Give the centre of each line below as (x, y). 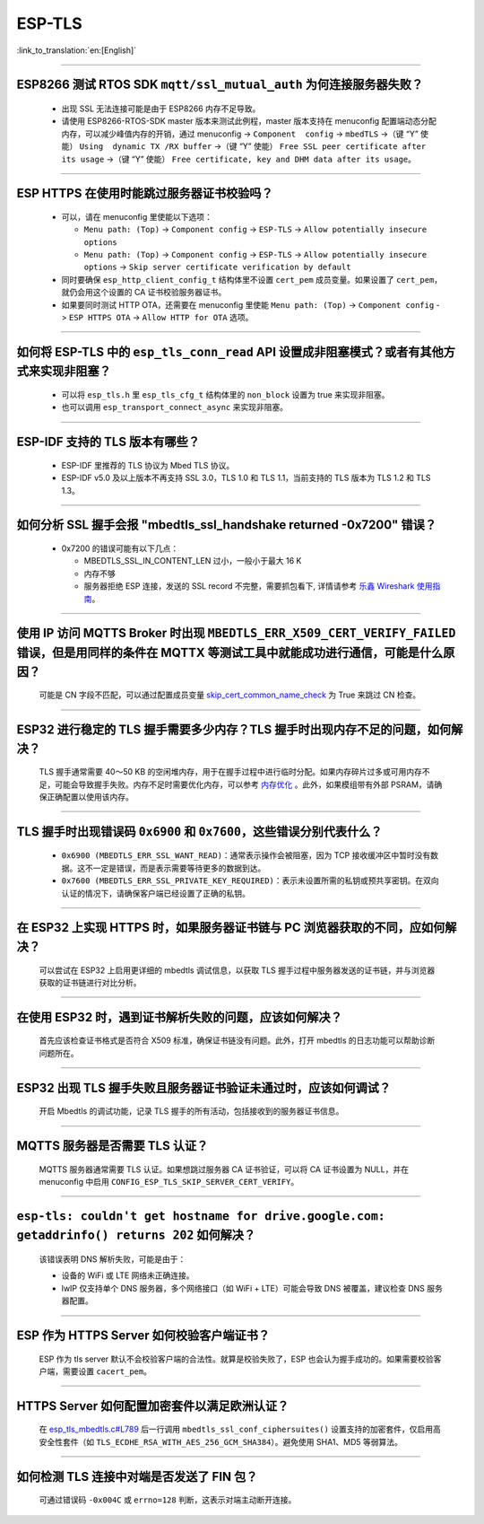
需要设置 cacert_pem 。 (107, 1371)
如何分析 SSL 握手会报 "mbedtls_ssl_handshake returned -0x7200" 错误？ (226, 525)
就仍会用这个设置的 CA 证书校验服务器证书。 (144, 293)
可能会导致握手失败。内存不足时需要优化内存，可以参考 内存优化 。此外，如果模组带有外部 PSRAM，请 (244, 784)
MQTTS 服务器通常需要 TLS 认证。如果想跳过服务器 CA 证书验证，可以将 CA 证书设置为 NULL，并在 (224, 1169)
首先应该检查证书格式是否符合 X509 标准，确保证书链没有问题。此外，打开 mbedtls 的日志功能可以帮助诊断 (237, 1040)
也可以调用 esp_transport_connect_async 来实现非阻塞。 (175, 407)
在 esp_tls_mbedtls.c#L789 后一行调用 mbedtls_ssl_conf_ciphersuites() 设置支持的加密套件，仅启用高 (240, 1429)
